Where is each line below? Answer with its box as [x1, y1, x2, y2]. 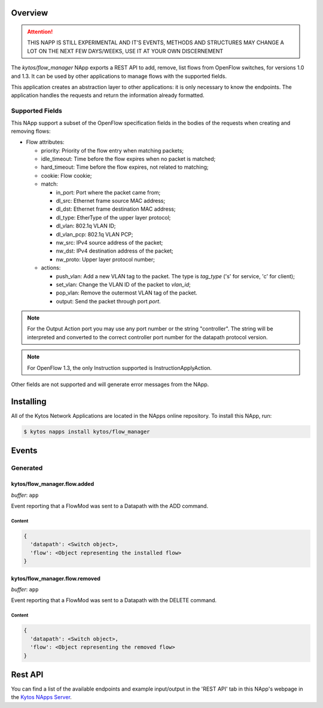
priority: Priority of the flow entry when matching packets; [41, 147, 184, 154]
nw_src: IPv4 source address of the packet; [56, 239, 163, 246]
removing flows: [11, 127, 51, 135]
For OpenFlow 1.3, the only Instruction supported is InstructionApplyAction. [27, 364, 212, 371]
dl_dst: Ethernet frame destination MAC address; [56, 205, 176, 212]
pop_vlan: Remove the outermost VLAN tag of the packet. [56, 289, 197, 296]
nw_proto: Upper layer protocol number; [56, 256, 155, 263]
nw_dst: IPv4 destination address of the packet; [56, 247, 173, 254]
